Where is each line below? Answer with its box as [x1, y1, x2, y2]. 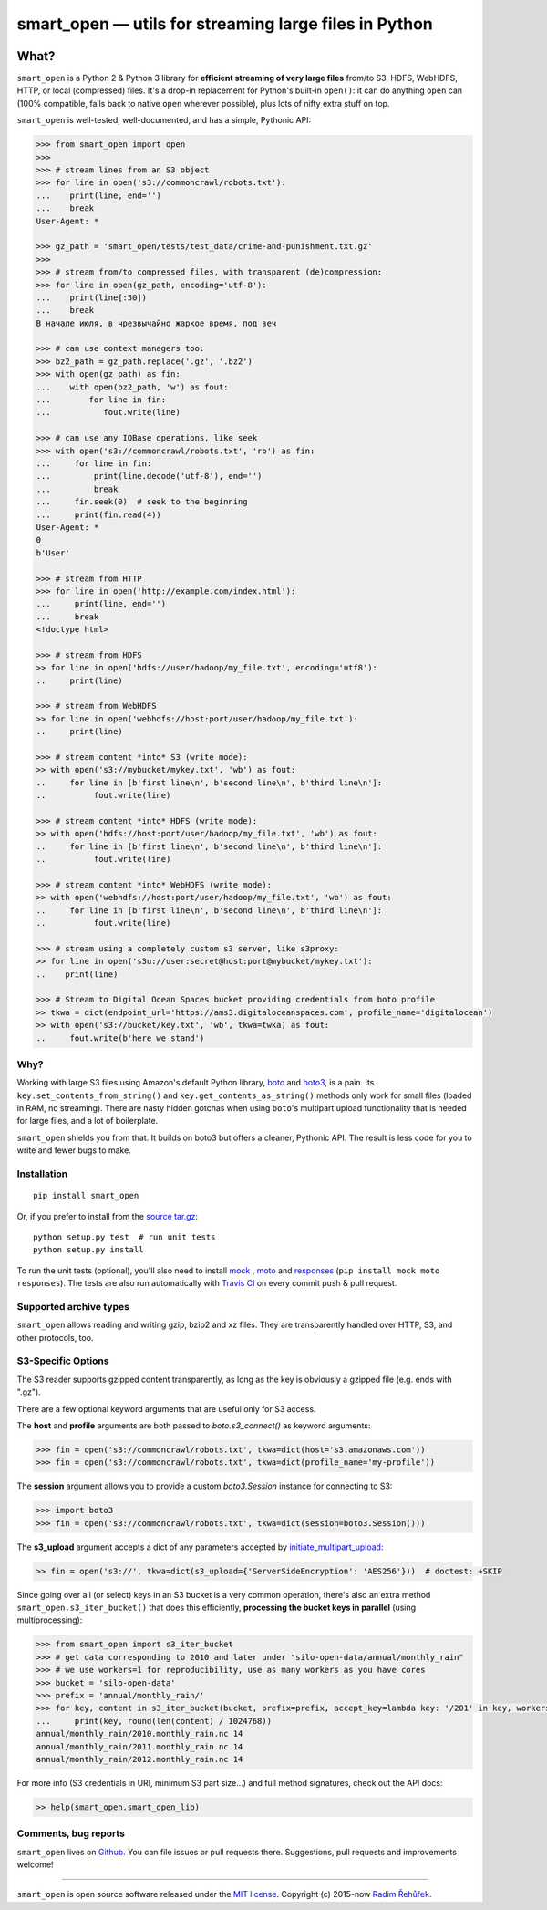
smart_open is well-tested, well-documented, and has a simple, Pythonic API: [16, 115, 312, 126]
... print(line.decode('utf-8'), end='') [36, 471, 263, 482]
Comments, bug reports [16, 1827, 125, 1840]
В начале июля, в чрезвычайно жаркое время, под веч [36, 317, 277, 328]
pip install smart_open [33, 1190, 139, 1201]
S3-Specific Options [16, 1355, 109, 1367]
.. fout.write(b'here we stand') [36, 1033, 205, 1043]
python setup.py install [33, 1245, 144, 1255]
